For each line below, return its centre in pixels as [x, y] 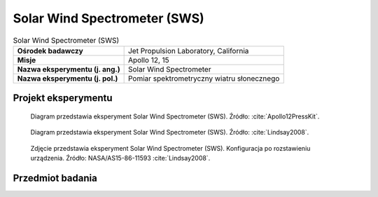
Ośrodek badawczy [50, 50]
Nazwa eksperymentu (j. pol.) [68, 79]
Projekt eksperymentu [63, 98]
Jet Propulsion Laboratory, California [188, 50]
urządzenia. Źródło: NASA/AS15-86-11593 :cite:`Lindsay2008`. [120, 158]
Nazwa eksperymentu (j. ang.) [69, 69]
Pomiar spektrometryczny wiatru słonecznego [204, 79]
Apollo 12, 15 [148, 60]
